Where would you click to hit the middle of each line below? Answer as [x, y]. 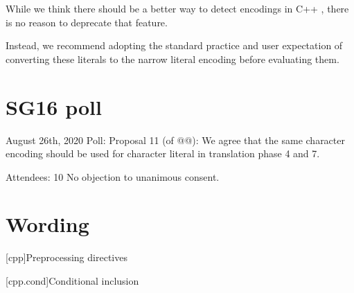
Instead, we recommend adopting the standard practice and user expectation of [174, 45]
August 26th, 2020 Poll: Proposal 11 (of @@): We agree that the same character [175, 140]
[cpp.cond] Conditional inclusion [72, 281]
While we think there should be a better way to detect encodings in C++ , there [177, 8]
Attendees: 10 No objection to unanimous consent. [113, 176]
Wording [47, 224]
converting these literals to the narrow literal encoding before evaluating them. [172, 59]
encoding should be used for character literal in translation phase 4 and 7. [163, 153]
